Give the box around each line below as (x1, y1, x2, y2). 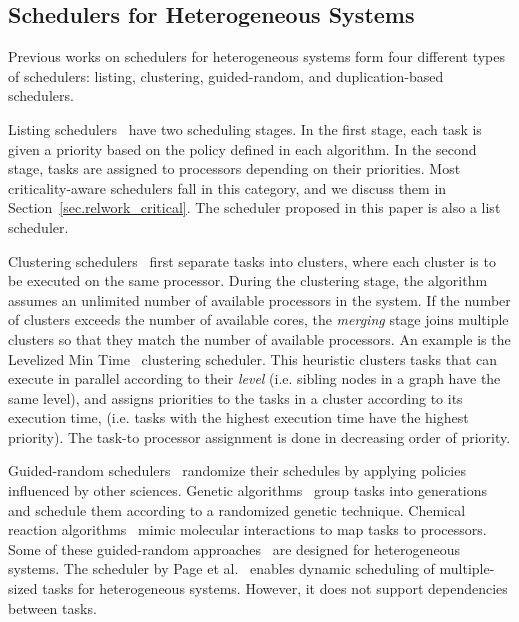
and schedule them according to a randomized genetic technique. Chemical (8, 499, 466, 520)
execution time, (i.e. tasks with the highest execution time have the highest (8, 407, 469, 428)
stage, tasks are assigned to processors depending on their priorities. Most (8, 158, 461, 179)
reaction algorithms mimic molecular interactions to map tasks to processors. (8, 519, 487, 540)
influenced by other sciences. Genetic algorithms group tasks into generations (8, 480, 488, 501)
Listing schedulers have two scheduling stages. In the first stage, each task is (8, 118, 482, 139)
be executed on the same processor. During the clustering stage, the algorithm (8, 270, 488, 291)
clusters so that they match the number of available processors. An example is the (8, 328, 511, 349)
